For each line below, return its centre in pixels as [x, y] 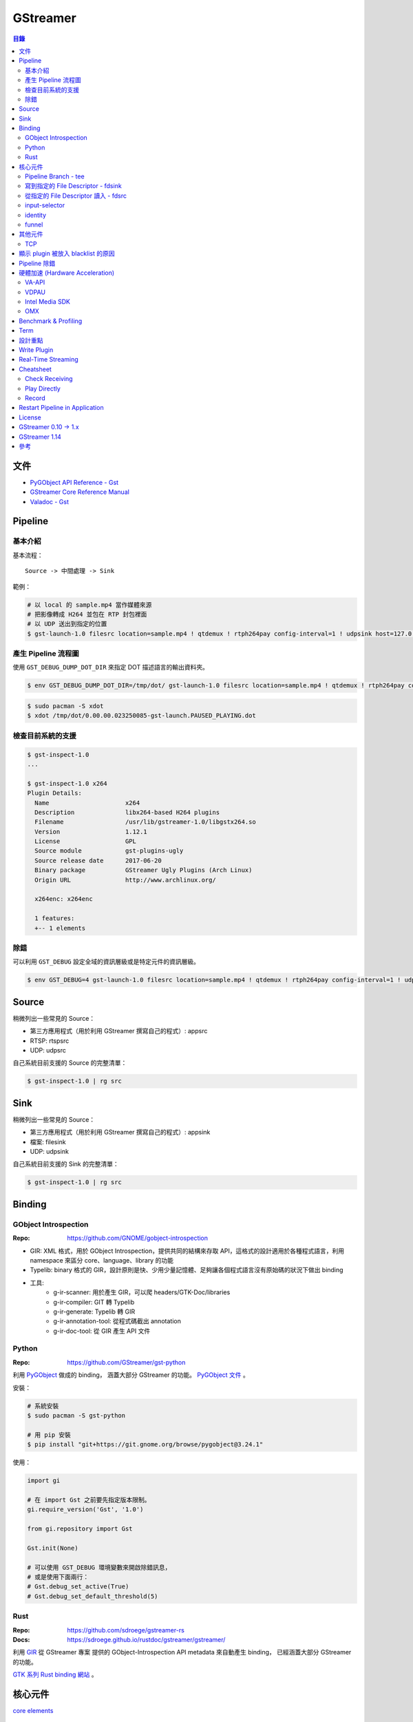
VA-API [35, 282]
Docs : [21, 1639]
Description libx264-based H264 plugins [127, 812]
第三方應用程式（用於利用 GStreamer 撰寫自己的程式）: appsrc [119, 1031]
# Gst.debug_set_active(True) [78, 1587]
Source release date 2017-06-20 [98, 860]
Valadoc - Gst [49, 501]
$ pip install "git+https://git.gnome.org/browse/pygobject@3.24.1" [145, 1444]
